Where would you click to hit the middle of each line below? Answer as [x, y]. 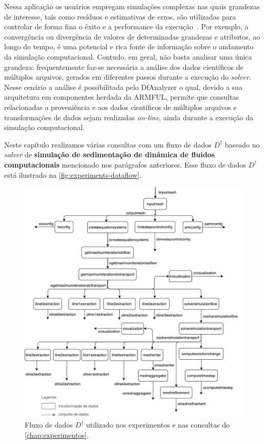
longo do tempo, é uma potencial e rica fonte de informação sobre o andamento [129, 47]
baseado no [242, 144]
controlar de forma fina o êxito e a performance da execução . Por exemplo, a [126, 26]
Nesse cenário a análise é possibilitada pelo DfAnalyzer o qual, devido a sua [123, 87]
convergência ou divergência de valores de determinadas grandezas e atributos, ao [132, 36]
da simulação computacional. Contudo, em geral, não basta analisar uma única [128, 56]
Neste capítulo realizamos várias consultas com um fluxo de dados [108, 144]
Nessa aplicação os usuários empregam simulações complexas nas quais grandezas [132, 6]
